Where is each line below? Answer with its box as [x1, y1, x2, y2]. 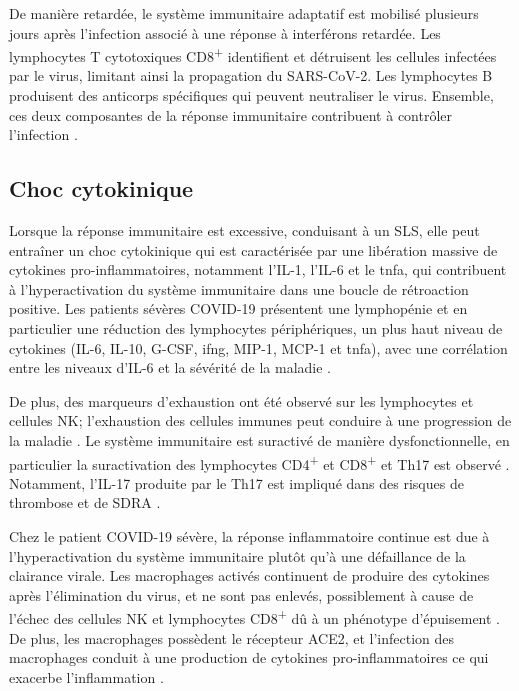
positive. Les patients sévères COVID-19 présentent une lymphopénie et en [9, 298, 468, 319]
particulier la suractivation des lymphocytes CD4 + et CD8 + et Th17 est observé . [9, 450, 510, 474]
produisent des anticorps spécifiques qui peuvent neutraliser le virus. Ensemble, [9, 85, 494, 106]
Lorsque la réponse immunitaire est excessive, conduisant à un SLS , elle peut [9, 220, 480, 241]
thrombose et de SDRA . [9, 492, 161, 513]
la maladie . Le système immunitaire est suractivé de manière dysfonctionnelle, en [9, 429, 510, 450]
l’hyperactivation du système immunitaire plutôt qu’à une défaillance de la [9, 545, 466, 566]
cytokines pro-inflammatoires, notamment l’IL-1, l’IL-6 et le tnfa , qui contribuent [9, 259, 507, 280]
